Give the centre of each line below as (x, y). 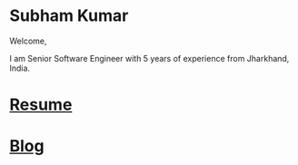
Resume (41, 105)
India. (20, 68)
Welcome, (28, 41)
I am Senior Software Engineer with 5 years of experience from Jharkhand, (149, 58)
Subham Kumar (69, 16)
